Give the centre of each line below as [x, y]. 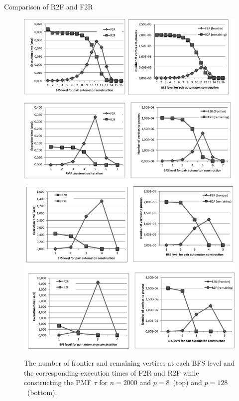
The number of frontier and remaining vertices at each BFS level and [129, 363]
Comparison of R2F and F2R [49, 6]
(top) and [187, 382]
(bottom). [42, 392]
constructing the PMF [58, 382]
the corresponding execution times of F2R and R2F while [112, 372]
